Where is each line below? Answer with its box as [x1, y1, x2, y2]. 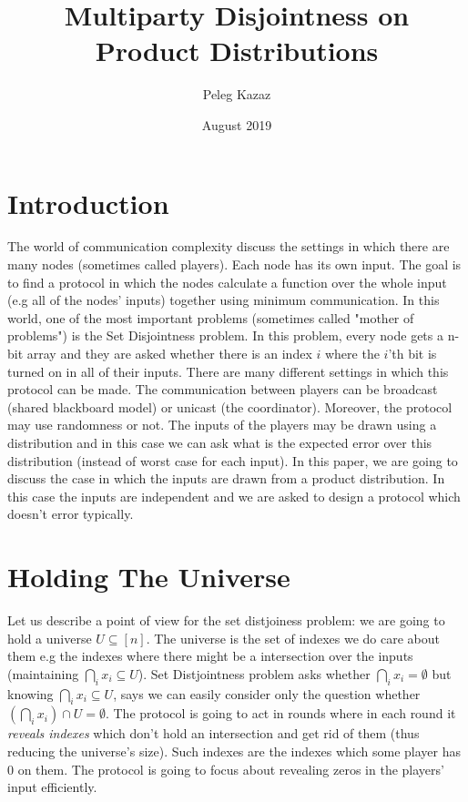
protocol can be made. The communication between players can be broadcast [7, 380, 438, 399]
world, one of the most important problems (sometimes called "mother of [7, 308, 414, 327]
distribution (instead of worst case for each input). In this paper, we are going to [7, 451, 458, 470]
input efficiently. [7, 777, 97, 797]
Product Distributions [95, 32, 379, 69]
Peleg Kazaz [202, 85, 271, 104]
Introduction [7, 184, 169, 221]
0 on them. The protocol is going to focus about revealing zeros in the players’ [7, 759, 444, 778]
